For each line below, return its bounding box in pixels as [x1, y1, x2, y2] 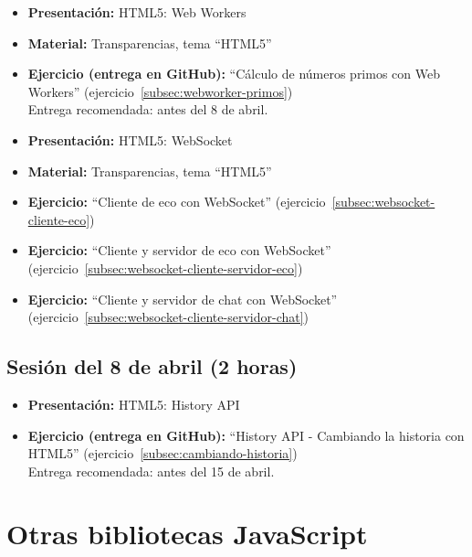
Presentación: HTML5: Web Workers [27, 3, 246, 21]
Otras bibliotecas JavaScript [6, 515, 368, 552]
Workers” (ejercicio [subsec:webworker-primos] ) [27, 81, 293, 101]
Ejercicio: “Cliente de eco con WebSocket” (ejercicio [27, 192, 326, 211]
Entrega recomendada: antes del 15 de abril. [27, 461, 275, 480]
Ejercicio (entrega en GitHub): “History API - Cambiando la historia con [27, 425, 465, 445]
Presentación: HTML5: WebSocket [27, 130, 233, 149]
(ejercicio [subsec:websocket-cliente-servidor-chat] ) [27, 307, 309, 327]
